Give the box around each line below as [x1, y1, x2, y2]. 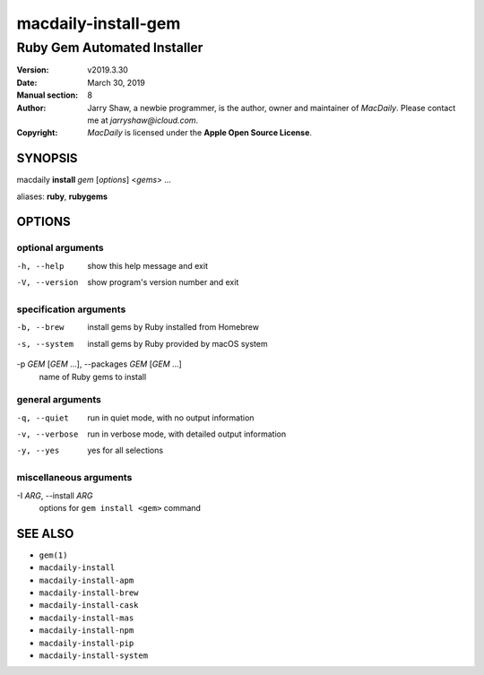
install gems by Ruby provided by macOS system [87, 338, 268, 349]
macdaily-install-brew [39, 588, 139, 598]
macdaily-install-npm [39, 626, 134, 636]
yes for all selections [87, 445, 164, 456]
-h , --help [16, 261, 65, 271]
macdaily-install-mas [39, 612, 134, 623]
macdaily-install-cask [39, 601, 139, 610]
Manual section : [16, 90, 79, 100]
